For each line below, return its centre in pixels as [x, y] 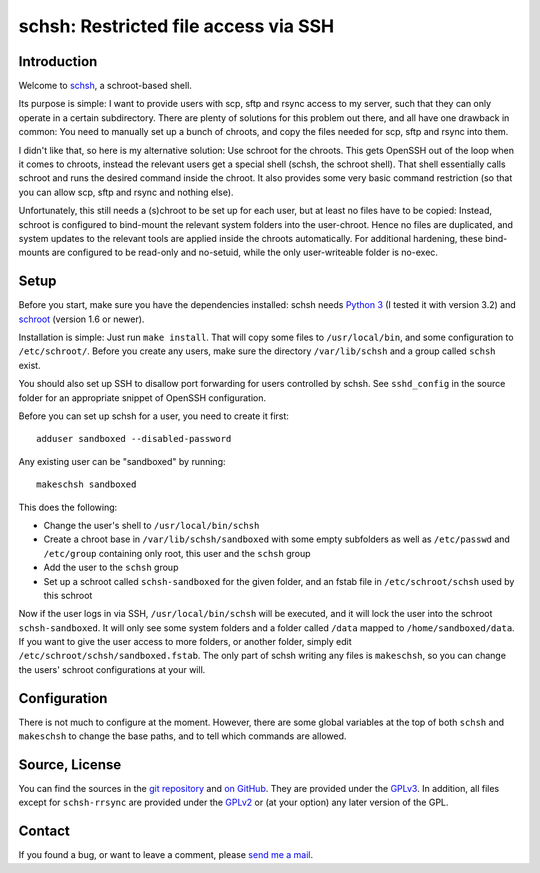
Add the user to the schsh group [111, 567]
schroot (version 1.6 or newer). [81, 319]
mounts [34, 252]
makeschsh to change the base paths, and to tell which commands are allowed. [182, 736]
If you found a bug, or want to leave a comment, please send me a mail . [166, 855]
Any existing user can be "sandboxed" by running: [122, 461]
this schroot [68, 595]
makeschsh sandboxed [86, 484]
